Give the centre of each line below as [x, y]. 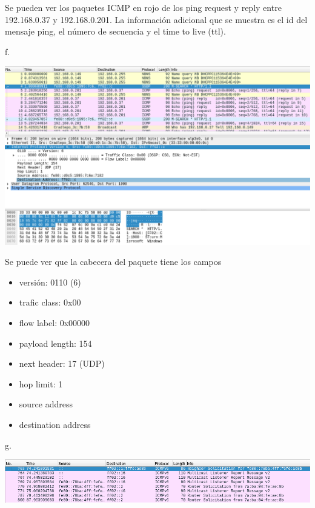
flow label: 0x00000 [55, 323]
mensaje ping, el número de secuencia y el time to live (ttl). [115, 31]
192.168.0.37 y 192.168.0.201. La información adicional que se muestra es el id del [156, 19]
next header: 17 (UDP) [62, 363]
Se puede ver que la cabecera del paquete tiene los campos [113, 262]
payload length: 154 [55, 343]
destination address [55, 425]
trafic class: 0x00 [50, 302]
